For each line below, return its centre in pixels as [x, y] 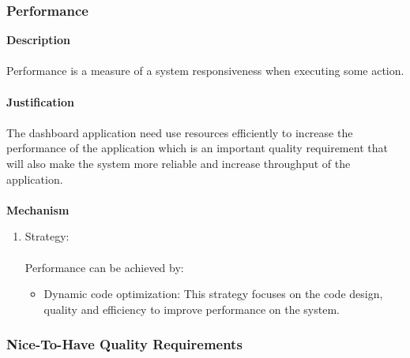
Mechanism [38, 209]
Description [39, 40]
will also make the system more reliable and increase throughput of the [179, 163]
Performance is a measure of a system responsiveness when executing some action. [205, 71]
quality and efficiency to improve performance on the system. [192, 309]
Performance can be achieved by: [104, 267]
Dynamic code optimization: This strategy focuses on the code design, [213, 294]
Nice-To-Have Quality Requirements [124, 344]
